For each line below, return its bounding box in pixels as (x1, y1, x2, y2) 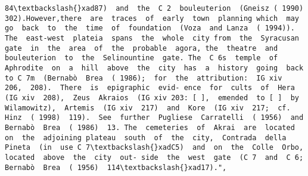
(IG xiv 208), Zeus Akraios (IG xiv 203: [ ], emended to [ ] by (5, 93, 299, 102)
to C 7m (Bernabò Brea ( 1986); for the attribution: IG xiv (5, 73, 282, 82)
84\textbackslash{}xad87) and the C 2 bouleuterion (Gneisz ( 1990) (5, 4, 304, 13)
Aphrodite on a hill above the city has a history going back (5, 63, 304, 72)
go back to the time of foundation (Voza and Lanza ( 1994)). (5, 24, 295, 33)
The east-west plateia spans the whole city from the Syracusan (5, 33, 299, 42)
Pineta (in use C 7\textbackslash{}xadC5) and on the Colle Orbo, (5, 143, 304, 152)
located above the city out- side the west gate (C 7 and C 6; (5, 153, 304, 162)
